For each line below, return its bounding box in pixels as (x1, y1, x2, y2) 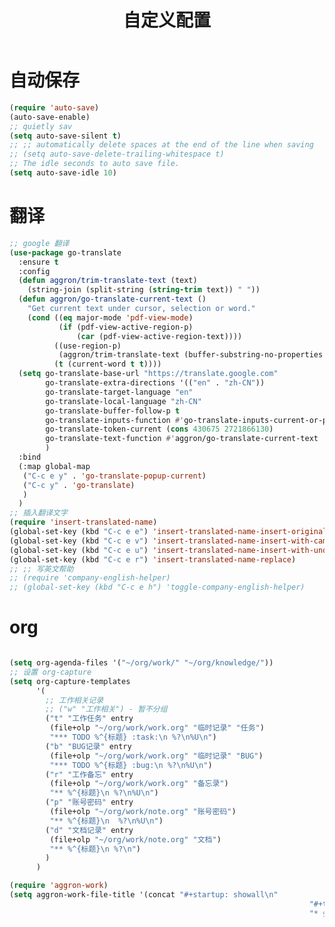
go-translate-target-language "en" (45, 387, 194, 397)
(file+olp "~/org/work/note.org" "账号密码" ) (49, 807, 237, 817)
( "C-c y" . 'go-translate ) (22, 480, 136, 490)
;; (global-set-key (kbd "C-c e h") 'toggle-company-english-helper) (9, 582, 306, 593)
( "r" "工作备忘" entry (45, 769, 134, 780)
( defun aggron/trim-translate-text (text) (18, 276, 198, 286)
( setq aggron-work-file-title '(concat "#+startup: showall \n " (9, 890, 279, 900)
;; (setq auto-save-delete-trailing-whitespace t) (9, 149, 225, 160)
